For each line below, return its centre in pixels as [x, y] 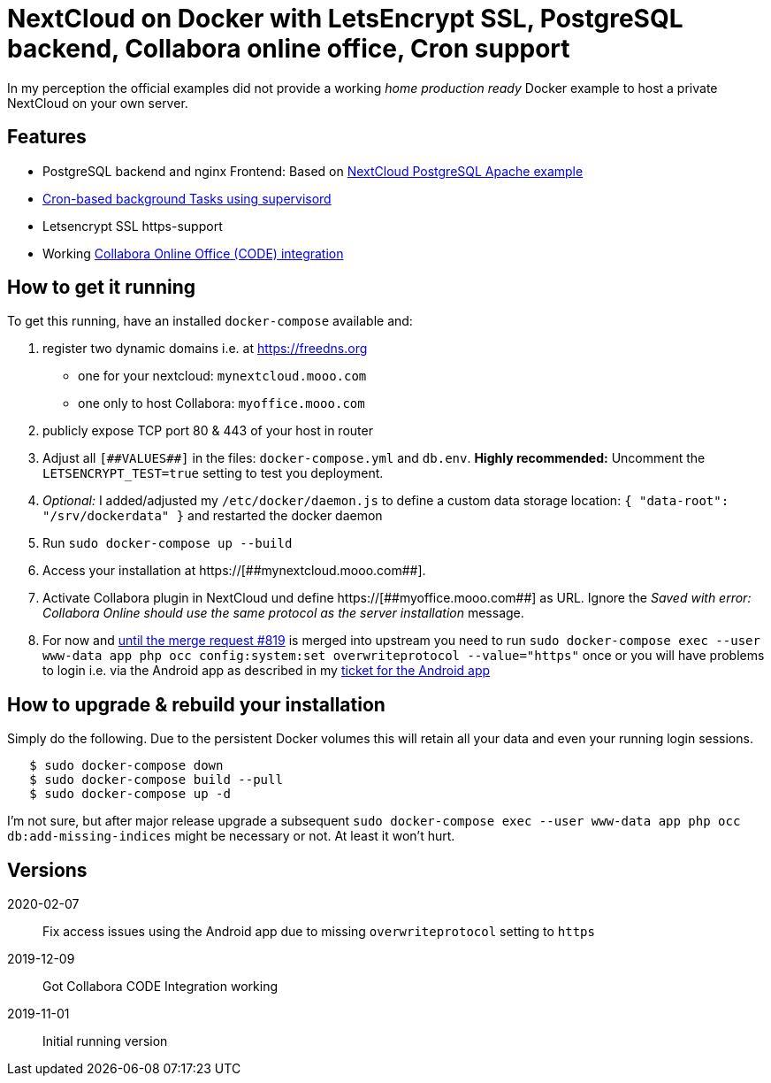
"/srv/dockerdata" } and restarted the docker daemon [213, 516]
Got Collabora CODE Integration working [160, 987]
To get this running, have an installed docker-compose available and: [210, 321]
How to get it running [102, 288]
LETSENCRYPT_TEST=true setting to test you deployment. [213, 473]
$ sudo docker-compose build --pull [156, 780]
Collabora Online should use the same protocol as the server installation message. [283, 613]
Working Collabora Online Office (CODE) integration [193, 253]
